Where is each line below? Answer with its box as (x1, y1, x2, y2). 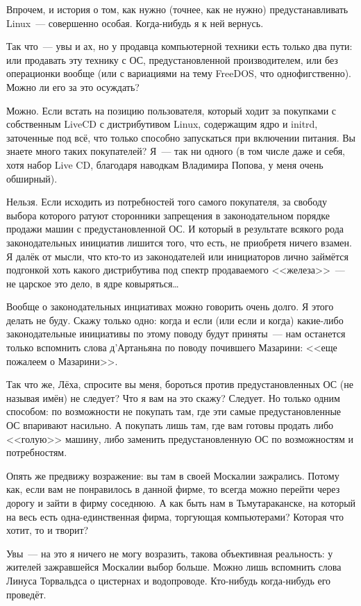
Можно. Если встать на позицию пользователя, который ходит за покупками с (6, 103, 337, 117)
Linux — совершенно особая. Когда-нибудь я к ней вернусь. (6, 15, 264, 30)
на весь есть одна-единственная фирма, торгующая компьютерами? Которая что (6, 509, 344, 523)
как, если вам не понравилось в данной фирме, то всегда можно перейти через (6, 482, 340, 496)
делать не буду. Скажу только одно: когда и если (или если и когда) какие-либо (6, 312, 344, 327)
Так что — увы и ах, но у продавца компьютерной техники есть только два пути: (6, 39, 353, 53)
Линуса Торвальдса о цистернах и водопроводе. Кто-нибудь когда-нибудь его (6, 573, 331, 587)
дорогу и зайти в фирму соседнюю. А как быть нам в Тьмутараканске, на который (6, 496, 356, 510)
